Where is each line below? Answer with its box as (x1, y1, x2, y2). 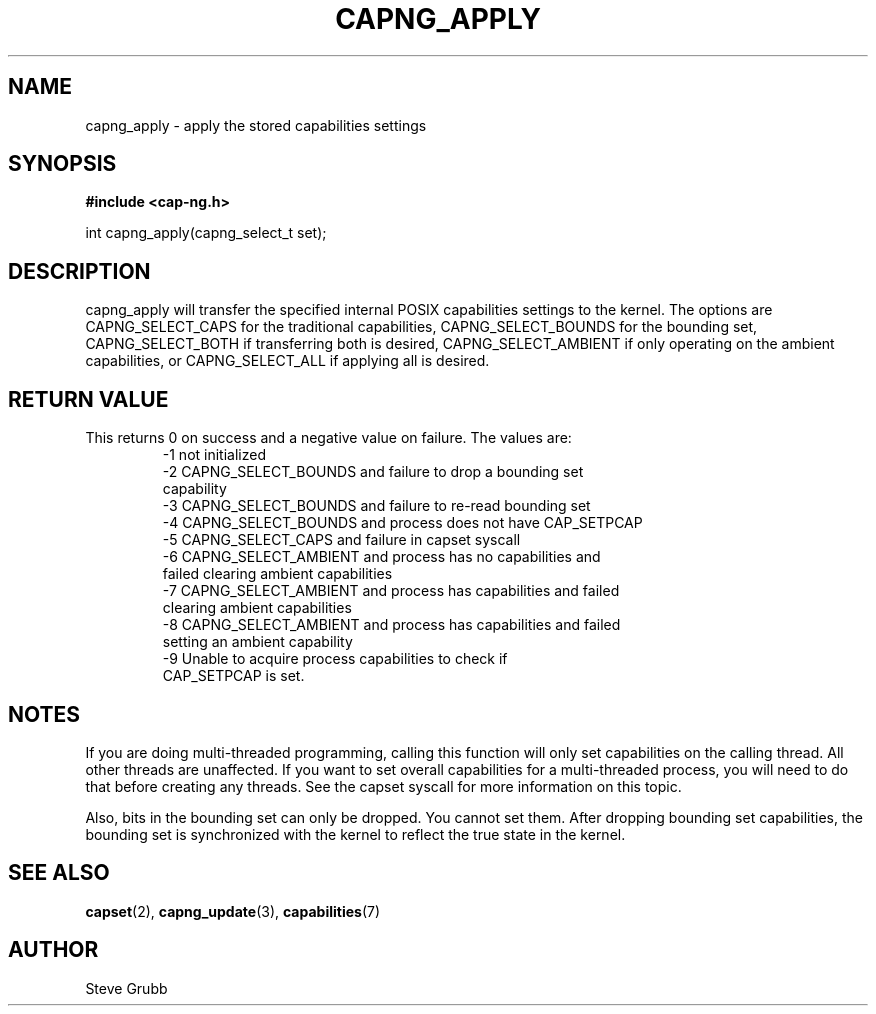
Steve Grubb (85, 979, 168, 997)
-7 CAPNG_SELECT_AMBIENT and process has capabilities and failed (162, 582, 620, 600)
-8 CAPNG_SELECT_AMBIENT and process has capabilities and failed (162, 616, 621, 634)
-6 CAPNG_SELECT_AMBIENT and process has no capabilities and (162, 548, 601, 566)
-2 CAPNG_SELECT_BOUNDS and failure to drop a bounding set (162, 463, 584, 481)
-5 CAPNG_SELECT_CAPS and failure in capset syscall (162, 531, 521, 549)
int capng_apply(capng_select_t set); (85, 224, 327, 242)
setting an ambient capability (162, 633, 353, 651)
